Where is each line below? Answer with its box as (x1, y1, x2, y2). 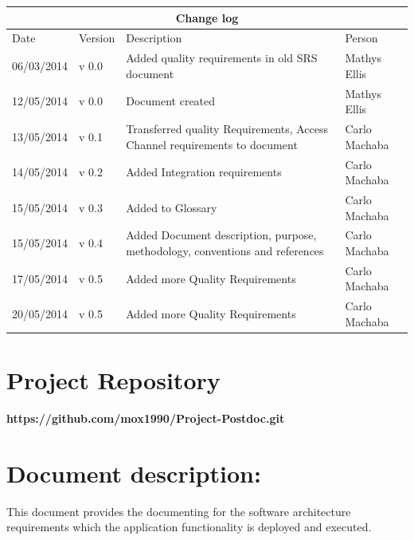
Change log (175, 9, 239, 26)
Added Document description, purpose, (126, 227, 317, 243)
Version (79, 30, 115, 46)
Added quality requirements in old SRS (126, 49, 318, 66)
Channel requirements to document (126, 136, 298, 152)
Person (345, 30, 378, 46)
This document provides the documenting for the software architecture (6, 503, 351, 519)
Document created (126, 93, 216, 109)
